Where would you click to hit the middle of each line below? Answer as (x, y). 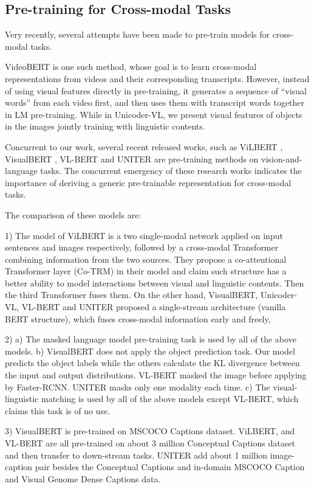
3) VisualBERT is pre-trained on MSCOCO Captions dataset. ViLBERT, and (150, 431)
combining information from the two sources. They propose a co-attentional (146, 259)
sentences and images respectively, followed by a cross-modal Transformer (142, 247)
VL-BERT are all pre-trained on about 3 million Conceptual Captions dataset (150, 443)
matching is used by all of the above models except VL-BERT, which (170, 399)
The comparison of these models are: (73, 214)
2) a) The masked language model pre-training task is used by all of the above (151, 339)
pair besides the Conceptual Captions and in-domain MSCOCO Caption (170, 467)
